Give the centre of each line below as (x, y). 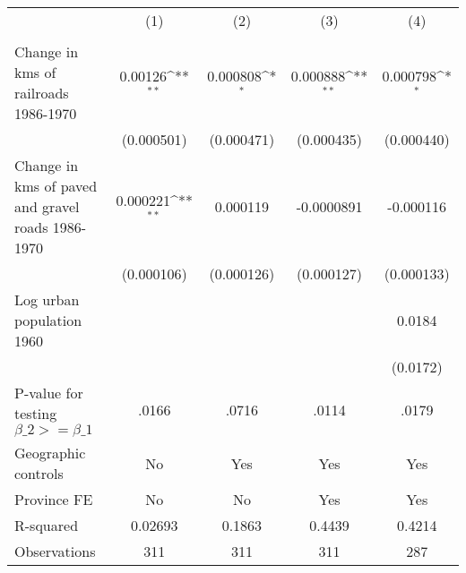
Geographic (50, 453)
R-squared (47, 525)
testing (36, 413)
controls (39, 473)
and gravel (47, 206)
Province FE (54, 499)
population (48, 320)
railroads (42, 93)
